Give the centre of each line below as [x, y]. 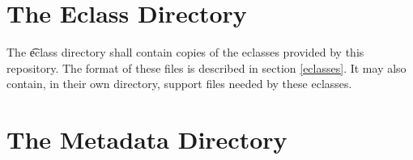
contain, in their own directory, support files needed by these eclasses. [179, 84]
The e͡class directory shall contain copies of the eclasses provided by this [185, 52]
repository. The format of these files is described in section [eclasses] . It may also [206, 67]
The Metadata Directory [147, 139]
